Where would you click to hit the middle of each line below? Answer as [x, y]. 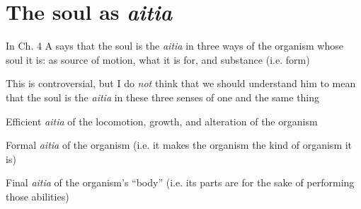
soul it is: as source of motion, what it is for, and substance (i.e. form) [158, 59]
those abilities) [38, 196]
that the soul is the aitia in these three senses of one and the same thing [163, 97]
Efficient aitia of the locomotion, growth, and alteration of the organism [162, 121]
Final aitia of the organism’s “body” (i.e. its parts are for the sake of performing [180, 182]
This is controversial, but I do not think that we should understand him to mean [181, 83]
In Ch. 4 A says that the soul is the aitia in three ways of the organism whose [174, 46]
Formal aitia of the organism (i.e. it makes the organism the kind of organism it [179, 145]
